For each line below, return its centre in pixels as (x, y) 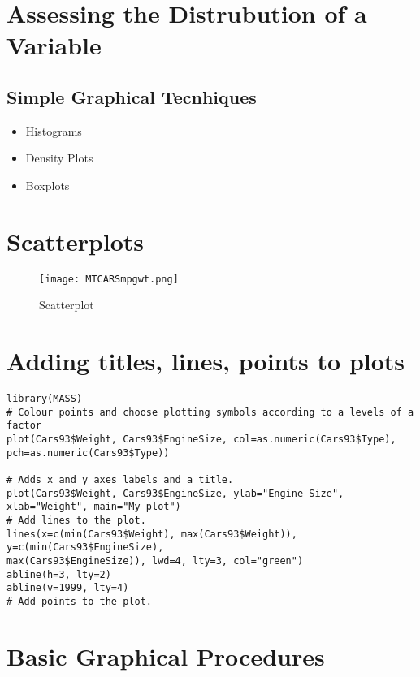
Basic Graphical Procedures (166, 655)
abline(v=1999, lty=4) (68, 588)
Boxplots (48, 185)
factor (24, 426)
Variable (54, 45)
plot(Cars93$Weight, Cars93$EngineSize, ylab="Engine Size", (175, 493)
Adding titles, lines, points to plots (206, 361)
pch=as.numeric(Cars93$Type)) (88, 453)
